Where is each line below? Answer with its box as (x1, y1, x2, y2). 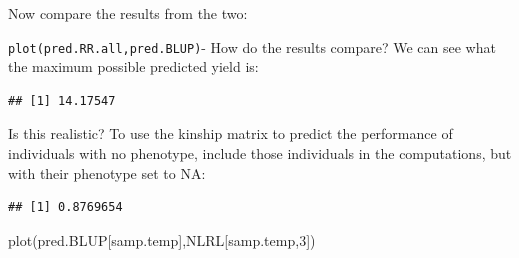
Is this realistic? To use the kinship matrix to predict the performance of (8, 123, 453, 144)
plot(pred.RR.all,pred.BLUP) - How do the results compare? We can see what (8, 36, 496, 57)
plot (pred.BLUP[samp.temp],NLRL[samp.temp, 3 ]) (8, 229, 316, 250)
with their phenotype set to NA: (8, 162, 206, 183)
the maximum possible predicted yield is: (8, 56, 259, 77)
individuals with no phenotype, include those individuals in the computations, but (8, 143, 512, 164)
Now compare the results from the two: (8, 3, 248, 23)
